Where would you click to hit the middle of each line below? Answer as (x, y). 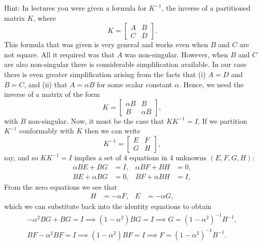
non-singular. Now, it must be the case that (96, 120)
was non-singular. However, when (177, 54)
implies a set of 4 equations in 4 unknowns (140, 157)
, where (45, 17)
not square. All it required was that (60, 54)
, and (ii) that (46, 84)
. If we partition (222, 120)
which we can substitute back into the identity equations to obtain (108, 206)
